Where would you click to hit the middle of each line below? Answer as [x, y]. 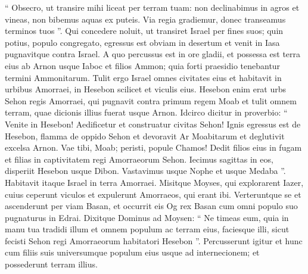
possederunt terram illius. [51, 264]
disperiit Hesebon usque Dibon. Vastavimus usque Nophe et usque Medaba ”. [145, 171]
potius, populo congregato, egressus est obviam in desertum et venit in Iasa [142, 42]
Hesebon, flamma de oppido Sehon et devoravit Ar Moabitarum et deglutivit [145, 136]
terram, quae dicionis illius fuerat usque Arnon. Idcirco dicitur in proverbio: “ [146, 112]
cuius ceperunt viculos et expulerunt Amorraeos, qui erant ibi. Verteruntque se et [153, 194]
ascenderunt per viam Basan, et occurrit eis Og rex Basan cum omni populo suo [151, 206]
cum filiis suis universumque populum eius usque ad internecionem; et [132, 252]
